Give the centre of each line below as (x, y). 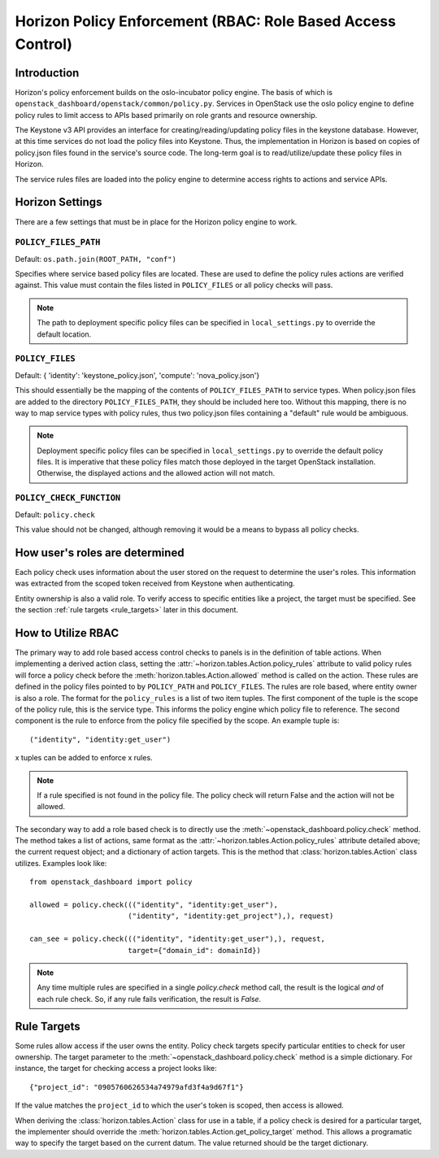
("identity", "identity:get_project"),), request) (230, 916)
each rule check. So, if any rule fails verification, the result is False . (149, 999)
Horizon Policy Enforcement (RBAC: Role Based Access (205, 21)
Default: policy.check (55, 514)
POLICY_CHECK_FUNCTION (68, 498)
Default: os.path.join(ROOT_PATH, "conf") (96, 259)
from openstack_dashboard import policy (111, 882)
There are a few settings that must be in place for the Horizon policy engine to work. (156, 222)
